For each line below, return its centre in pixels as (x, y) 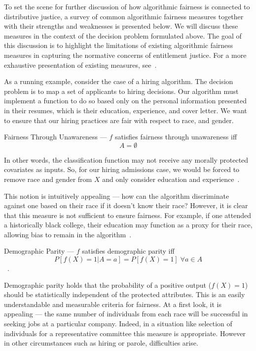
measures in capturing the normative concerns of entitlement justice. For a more (125, 55)
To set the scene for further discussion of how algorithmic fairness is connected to (127, 6)
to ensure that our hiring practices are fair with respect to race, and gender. (119, 120)
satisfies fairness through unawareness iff (176, 137)
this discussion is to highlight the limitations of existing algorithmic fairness (119, 45)
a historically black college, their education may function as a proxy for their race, (128, 225)
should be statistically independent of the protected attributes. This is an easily (125, 294)
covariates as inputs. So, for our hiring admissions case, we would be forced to (122, 169)
